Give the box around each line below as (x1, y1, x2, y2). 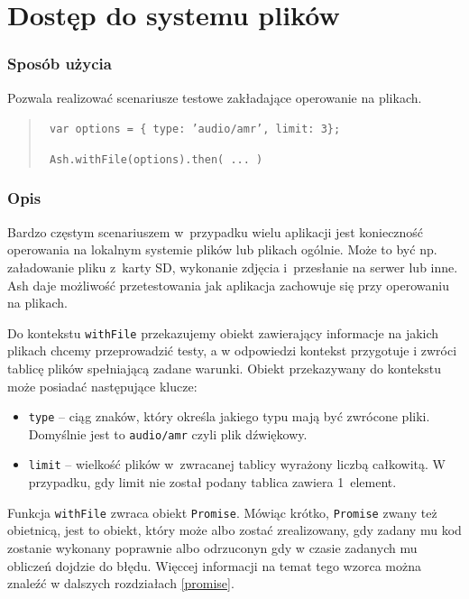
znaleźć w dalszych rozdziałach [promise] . (7, 574, 234, 593)
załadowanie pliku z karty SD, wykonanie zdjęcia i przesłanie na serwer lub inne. (7, 257, 458, 276)
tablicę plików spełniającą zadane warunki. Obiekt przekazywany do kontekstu (7, 358, 441, 377)
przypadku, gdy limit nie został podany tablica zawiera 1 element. (28, 473, 397, 492)
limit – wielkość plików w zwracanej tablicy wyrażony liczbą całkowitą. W (28, 455, 446, 474)
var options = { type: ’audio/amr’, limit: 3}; (49, 123, 341, 136)
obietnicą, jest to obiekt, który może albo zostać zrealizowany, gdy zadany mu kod (7, 521, 462, 539)
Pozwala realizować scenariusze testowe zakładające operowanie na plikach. (7, 88, 422, 106)
